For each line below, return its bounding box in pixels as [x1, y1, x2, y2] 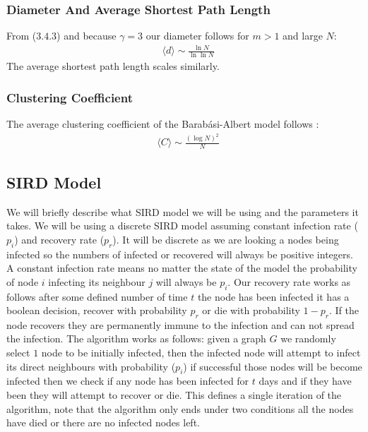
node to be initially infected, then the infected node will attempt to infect [41, 345, 361, 360]
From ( [6, 28, 37, 43]
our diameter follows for [146, 28, 249, 43]
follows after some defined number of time [6, 289, 188, 304]
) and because [57, 28, 117, 43]
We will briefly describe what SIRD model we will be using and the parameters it [6, 204, 359, 219]
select [6, 345, 30, 360]
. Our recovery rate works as [227, 274, 351, 289]
